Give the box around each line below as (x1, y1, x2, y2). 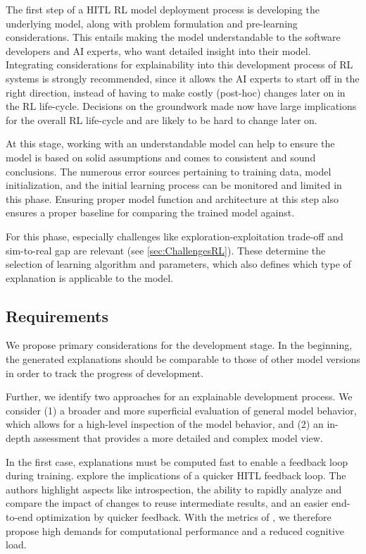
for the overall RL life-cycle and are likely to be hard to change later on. (6, 112, 317, 127)
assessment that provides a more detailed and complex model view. (33, 431, 323, 445)
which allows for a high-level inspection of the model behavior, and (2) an (6, 417, 324, 431)
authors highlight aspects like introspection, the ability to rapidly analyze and (6, 481, 342, 496)
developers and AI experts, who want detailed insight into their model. (6, 43, 311, 58)
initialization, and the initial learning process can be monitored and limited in (6, 178, 342, 192)
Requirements (6, 304, 108, 326)
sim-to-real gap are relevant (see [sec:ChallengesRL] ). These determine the (6, 242, 326, 257)
